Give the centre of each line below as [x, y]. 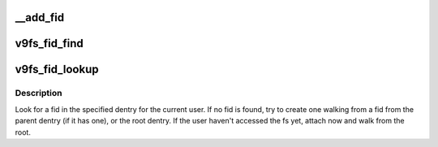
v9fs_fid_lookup [57, 69]
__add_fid [40, 17]
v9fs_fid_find [49, 43]
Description [39, 93]
